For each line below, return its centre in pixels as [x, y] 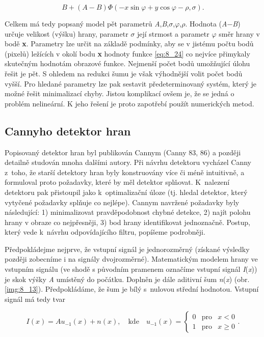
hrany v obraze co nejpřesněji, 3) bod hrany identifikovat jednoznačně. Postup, [128, 222]
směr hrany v [239, 33]
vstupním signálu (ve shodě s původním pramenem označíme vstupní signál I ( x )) [131, 269]
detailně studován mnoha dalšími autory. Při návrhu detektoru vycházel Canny [128, 162]
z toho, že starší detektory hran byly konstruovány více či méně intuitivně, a [125, 172]
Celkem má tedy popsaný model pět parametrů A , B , [87, 23]
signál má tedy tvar [35, 299]
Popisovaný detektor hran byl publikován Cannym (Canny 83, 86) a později [123, 152]
